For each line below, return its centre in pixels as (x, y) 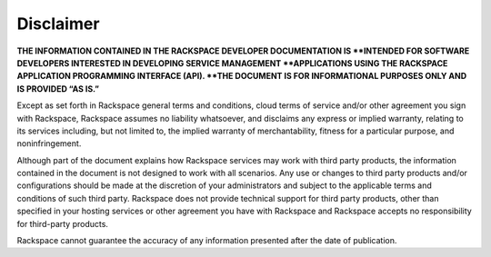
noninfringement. (49, 143)
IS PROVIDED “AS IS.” (58, 89)
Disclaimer (58, 24)
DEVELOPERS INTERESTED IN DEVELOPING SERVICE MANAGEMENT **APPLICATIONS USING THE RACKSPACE (232, 63)
